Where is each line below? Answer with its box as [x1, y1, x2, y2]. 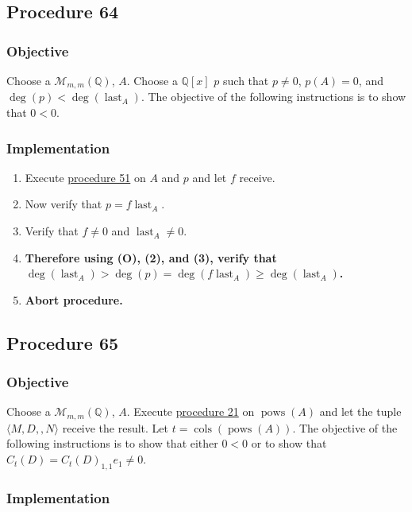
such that [223, 72, 269, 88]
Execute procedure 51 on [25, 169, 146, 185]
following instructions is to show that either [6, 435, 218, 452]
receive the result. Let [62, 419, 169, 436]
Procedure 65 [6, 330, 119, 355]
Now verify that [25, 196, 102, 212]
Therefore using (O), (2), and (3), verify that [25, 249, 277, 266]
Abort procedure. [25, 291, 123, 308]
